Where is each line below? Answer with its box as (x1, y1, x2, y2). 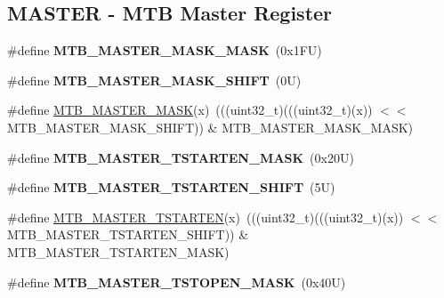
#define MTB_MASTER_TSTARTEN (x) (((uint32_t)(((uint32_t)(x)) (7, 207, 404, 226)
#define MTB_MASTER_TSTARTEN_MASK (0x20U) (7, 148, 354, 166)
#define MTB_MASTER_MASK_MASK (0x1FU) (7, 41, 322, 60)
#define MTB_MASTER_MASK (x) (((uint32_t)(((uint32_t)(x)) (7, 101, 373, 119)
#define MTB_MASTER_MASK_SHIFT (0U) (7, 70, 302, 89)
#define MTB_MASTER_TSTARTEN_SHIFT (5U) (7, 178, 335, 197)
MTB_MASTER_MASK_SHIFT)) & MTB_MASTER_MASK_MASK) (7, 117, 414, 136)
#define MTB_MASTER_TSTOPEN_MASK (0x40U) (7, 272, 346, 291)
